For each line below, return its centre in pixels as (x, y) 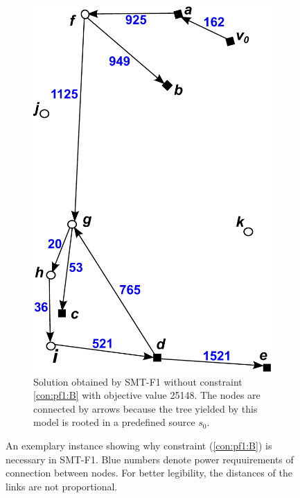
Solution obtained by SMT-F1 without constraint (138, 381)
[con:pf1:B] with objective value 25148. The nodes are (147, 395)
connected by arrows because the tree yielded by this (145, 408)
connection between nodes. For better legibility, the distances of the (149, 473)
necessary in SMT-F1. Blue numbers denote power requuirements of (150, 459)
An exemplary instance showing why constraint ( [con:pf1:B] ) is (139, 446)
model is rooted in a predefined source (114, 422)
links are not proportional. (62, 486)
